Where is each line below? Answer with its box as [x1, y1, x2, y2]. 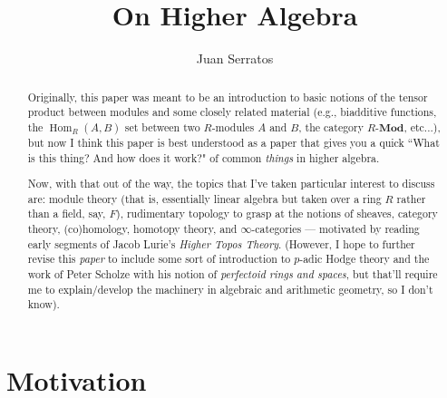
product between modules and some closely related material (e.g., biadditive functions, [27, 104, 437, 120]
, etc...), [403, 119, 441, 134]
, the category [298, 119, 364, 134]
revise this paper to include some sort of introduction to [27, 251, 291, 267]
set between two [124, 119, 200, 134]
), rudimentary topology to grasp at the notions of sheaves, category [116, 206, 438, 221]
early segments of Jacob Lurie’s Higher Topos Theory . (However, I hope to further [27, 236, 415, 251]
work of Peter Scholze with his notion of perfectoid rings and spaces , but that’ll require [27, 267, 438, 281]
